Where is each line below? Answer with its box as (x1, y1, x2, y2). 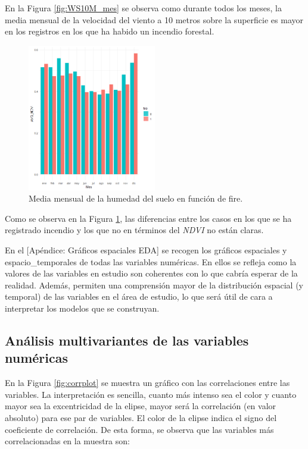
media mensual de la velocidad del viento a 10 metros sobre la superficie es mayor (5, 13, 303, 26)
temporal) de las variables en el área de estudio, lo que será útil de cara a (5, 290, 273, 303)
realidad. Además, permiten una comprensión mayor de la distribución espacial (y (5, 278, 304, 291)
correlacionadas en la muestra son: (5, 435, 130, 447)
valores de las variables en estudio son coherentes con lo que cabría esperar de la (5, 267, 298, 280)
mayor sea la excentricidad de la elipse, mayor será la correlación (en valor (5, 400, 276, 412)
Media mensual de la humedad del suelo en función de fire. (29, 192, 243, 205)
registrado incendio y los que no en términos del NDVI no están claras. (5, 224, 264, 236)
